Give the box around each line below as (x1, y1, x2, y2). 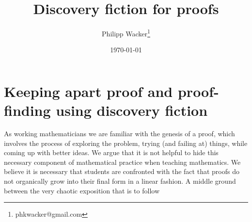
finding (4, 100, 51, 120)
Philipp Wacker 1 (102, 27, 150, 38)
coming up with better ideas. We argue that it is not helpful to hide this (4, 147, 219, 158)
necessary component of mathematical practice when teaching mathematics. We (4, 157, 241, 167)
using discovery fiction (56, 100, 208, 120)
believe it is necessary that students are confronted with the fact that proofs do (4, 166, 239, 176)
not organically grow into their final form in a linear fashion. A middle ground (4, 176, 236, 186)
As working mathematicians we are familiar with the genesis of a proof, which (4, 128, 235, 139)
